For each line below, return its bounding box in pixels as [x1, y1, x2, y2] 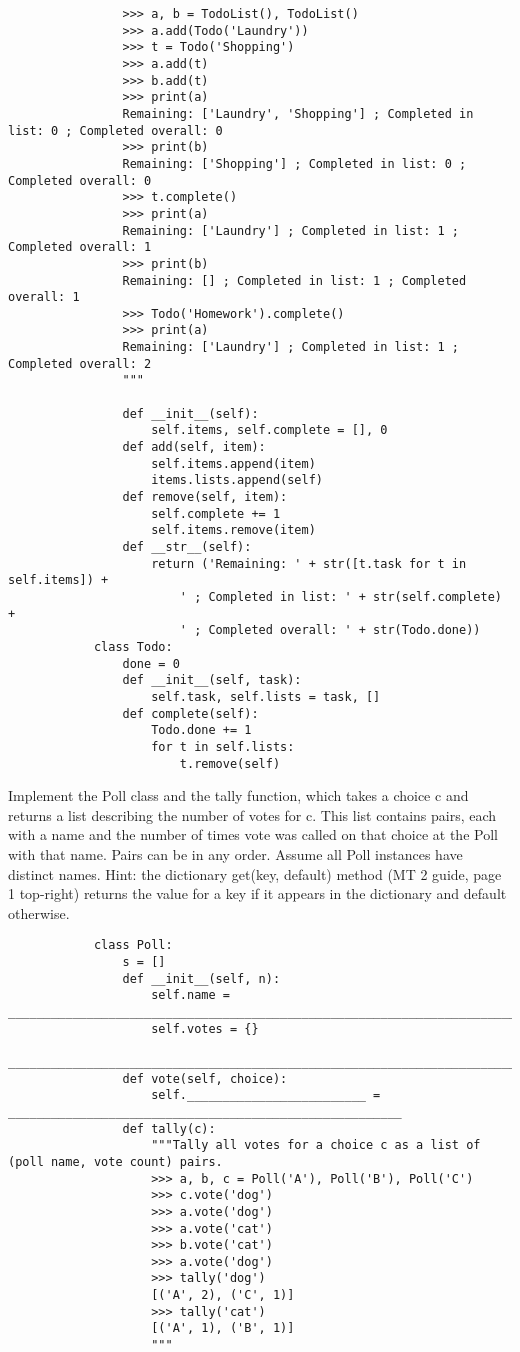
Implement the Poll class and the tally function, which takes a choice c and [8, 785, 469, 806]
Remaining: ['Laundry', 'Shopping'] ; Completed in [122, 106, 474, 121]
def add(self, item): [122, 440, 266, 455]
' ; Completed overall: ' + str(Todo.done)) [179, 623, 481, 638]
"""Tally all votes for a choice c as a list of [151, 1138, 481, 1153]
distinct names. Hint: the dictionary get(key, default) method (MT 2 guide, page [8, 863, 502, 884]
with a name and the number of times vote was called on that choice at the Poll [8, 824, 498, 845]
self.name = [151, 988, 230, 1003]
